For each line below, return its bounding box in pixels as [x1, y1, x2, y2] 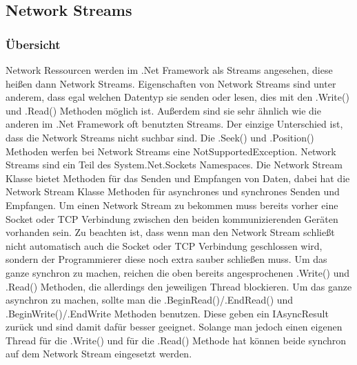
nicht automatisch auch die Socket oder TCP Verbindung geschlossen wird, [6, 238, 323, 253]
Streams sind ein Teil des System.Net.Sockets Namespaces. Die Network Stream [6, 157, 343, 172]
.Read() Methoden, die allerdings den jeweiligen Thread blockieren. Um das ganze [6, 279, 352, 293]
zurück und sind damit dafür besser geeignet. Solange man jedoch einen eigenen [6, 319, 343, 334]
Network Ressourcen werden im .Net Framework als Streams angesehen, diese [6, 63, 333, 77]
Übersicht [6, 35, 61, 52]
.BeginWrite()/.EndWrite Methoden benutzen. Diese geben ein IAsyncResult [6, 306, 329, 320]
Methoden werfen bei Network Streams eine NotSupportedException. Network [6, 144, 336, 158]
